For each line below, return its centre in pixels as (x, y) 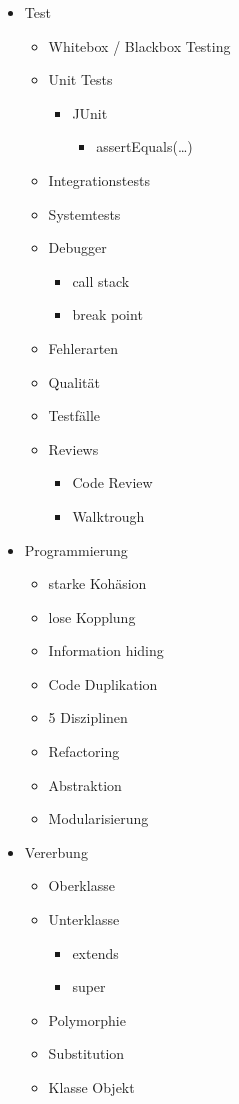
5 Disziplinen (88, 717)
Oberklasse (81, 885)
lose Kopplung (92, 616)
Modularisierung (98, 818)
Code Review (112, 482)
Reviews (73, 448)
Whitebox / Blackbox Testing (139, 45)
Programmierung (76, 549)
